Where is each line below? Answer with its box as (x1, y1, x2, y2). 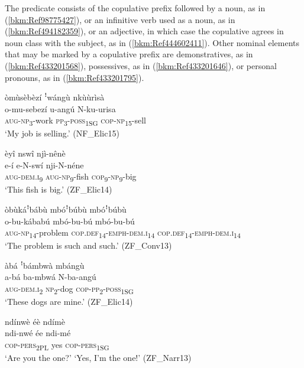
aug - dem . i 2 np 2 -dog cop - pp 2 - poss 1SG (5, 282, 134, 296)
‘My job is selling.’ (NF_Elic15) (5, 127, 119, 139)
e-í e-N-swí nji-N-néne (5, 158, 84, 171)
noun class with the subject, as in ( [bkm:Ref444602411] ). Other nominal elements (5, 36, 300, 48)
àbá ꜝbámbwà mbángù (5, 259, 85, 271)
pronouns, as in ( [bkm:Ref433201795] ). (5, 71, 144, 83)
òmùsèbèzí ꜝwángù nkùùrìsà (5, 91, 105, 103)
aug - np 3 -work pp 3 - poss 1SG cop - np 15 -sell (5, 114, 146, 128)
